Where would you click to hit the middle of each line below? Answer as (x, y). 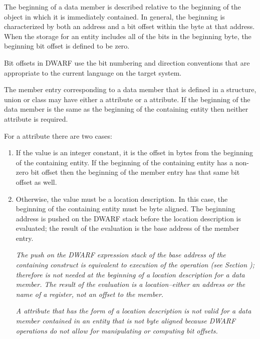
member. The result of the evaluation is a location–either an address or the (131, 284)
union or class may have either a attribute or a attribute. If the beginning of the (127, 99)
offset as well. (36, 182)
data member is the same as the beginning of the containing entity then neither (126, 109)
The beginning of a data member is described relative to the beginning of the (122, 7)
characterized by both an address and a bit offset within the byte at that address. (129, 26)
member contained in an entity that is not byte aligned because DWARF (126, 321)
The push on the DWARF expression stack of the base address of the (121, 255)
